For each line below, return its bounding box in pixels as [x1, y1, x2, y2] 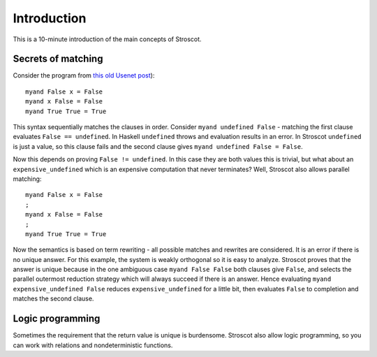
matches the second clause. [13, 294, 94, 303]
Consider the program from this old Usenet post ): [13, 71, 155, 80]
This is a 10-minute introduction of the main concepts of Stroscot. [13, 35, 202, 43]
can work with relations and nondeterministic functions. [13, 341, 173, 349]
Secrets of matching [13, 53, 103, 65]
